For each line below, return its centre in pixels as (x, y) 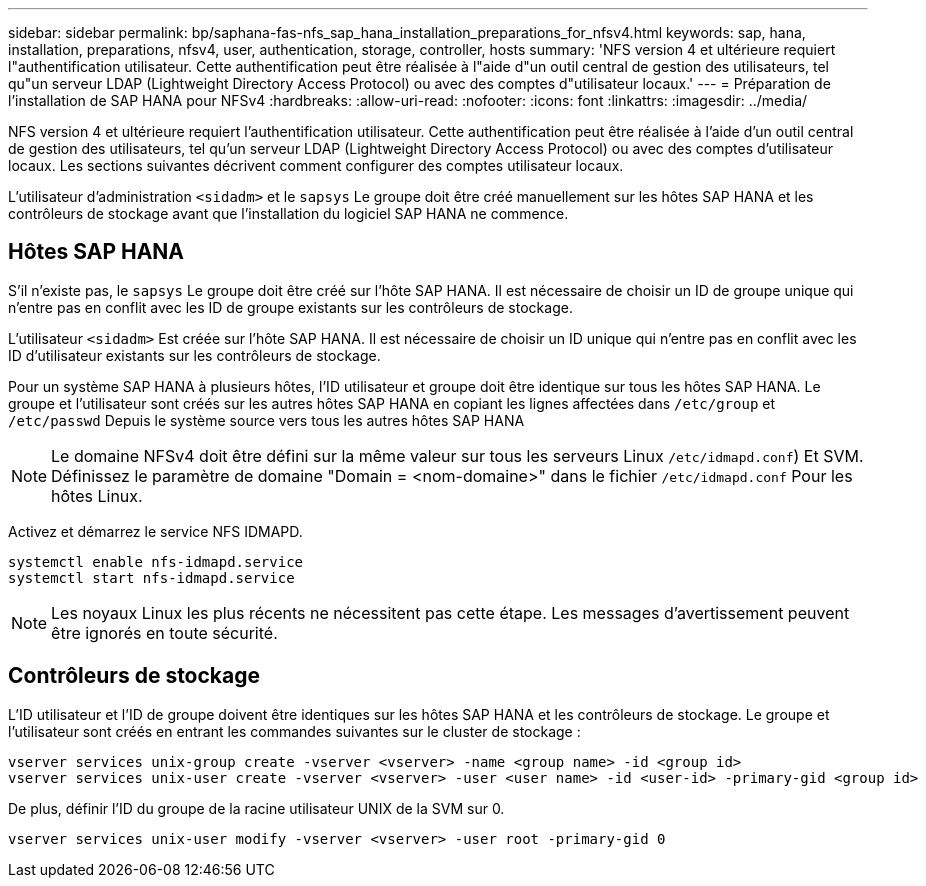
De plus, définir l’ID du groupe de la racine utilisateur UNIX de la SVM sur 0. (256, 808)
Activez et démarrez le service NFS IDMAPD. (155, 531)
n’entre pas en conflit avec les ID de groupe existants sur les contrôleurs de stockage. (290, 307)
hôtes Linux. (97, 495)
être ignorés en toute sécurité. (164, 632)
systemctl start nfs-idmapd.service (151, 577)
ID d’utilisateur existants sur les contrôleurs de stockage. (194, 355)
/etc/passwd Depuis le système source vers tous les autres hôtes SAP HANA (266, 420)
